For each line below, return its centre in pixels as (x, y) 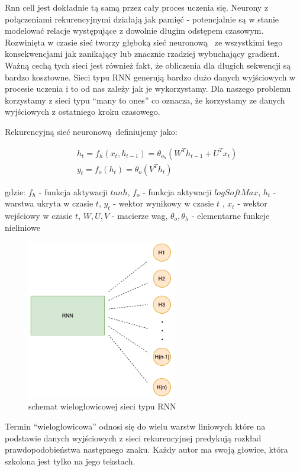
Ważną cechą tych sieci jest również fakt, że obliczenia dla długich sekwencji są (148, 65)
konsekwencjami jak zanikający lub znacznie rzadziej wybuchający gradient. (142, 54)
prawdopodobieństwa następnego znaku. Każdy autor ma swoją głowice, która (146, 449)
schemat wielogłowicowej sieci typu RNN (102, 406)
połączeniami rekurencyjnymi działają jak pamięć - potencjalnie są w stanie (142, 19)
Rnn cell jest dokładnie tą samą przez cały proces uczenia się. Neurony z (137, 7)
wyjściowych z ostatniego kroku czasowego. (83, 112)
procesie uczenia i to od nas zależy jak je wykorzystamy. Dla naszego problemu (148, 88)
